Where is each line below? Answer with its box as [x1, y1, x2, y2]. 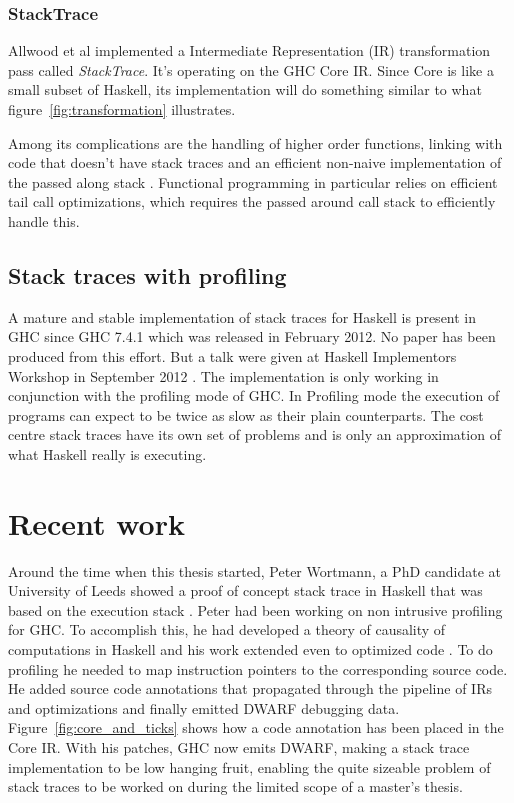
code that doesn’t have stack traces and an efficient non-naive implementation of [8, 152, 502, 173]
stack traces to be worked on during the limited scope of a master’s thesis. [8, 776, 463, 797]
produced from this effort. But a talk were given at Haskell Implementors [8, 345, 457, 366]
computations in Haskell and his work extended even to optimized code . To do [8, 639, 493, 660]
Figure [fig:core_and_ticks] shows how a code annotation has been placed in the [8, 717, 504, 738]
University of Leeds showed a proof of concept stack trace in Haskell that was [8, 580, 483, 601]
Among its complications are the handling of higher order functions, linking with [8, 132, 503, 153]
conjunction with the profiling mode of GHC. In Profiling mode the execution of [8, 385, 500, 406]
